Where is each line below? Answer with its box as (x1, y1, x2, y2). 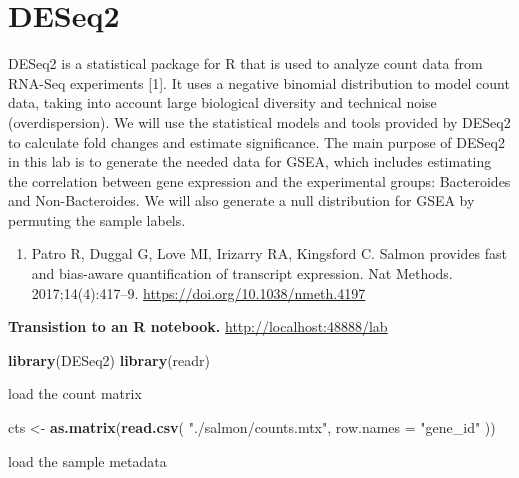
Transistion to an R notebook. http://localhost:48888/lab (8, 316, 388, 337)
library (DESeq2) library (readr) (8, 349, 211, 370)
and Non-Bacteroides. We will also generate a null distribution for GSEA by (8, 190, 475, 211)
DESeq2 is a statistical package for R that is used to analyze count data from (8, 53, 483, 74)
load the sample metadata (8, 450, 167, 471)
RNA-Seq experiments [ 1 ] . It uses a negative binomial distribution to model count (8, 72, 510, 93)
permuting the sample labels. (8, 209, 186, 230)
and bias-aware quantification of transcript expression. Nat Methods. (31, 263, 453, 284)
